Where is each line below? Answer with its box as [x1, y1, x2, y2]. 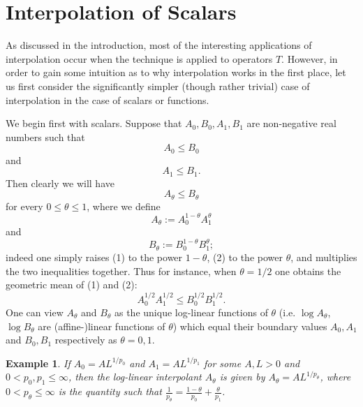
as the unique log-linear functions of [114, 304, 268, 319]
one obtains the [275, 263, 341, 278]
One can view [6, 304, 64, 319]
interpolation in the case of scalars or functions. [6, 92, 209, 107]
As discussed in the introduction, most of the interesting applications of [6, 38, 312, 52]
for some [203, 355, 242, 370]
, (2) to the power [207, 249, 283, 264]
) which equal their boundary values [172, 318, 327, 333]
